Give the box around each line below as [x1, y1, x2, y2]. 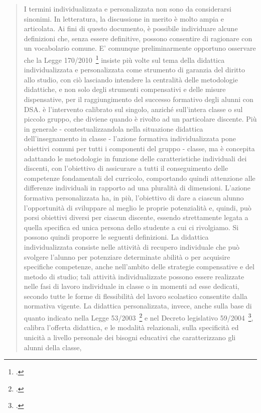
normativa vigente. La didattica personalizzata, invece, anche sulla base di [24, 300, 252, 311]
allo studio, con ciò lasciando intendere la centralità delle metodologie [24, 74, 238, 84]
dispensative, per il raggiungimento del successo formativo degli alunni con [24, 94, 253, 104]
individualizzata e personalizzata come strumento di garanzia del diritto [24, 64, 245, 75]
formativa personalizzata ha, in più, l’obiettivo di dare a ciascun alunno [24, 192, 244, 202]
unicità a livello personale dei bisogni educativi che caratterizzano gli [24, 332, 236, 342]
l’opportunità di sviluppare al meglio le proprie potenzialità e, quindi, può [24, 202, 251, 213]
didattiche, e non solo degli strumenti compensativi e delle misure [24, 84, 226, 94]
